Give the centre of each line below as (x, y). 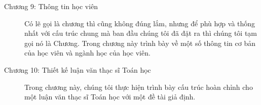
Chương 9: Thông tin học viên (51, 6)
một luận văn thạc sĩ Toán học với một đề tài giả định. (110, 97)
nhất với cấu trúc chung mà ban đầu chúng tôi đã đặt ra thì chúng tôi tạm (141, 33)
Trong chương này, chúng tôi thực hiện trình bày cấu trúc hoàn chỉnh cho (139, 87)
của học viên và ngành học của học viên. (87, 53)
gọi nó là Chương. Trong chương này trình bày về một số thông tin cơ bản (140, 43)
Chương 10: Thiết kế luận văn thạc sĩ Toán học (78, 69)
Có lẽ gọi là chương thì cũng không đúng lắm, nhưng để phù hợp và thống (140, 23)
